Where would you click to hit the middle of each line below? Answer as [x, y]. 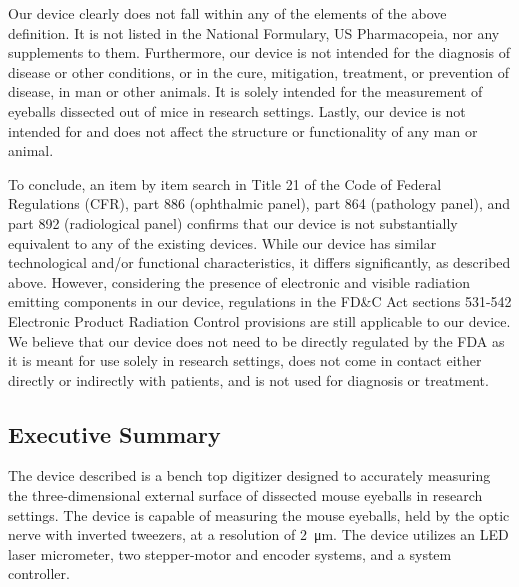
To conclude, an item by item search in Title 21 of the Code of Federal [225, 183]
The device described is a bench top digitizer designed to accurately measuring [249, 475]
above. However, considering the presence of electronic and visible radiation [239, 281]
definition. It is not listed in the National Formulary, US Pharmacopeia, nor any [254, 32]
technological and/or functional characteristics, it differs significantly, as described [259, 262]
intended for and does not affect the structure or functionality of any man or [243, 130]
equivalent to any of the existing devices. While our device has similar [222, 242]
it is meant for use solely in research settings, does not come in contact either [245, 360]
